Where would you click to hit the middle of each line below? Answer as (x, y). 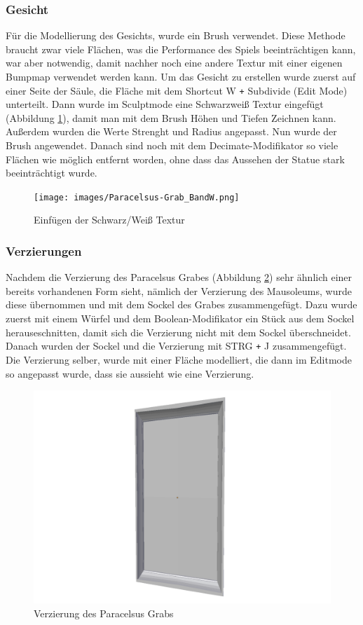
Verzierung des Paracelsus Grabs (104, 613)
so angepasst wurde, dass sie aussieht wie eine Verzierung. (130, 373)
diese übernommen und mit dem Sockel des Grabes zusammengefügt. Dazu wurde (181, 304)
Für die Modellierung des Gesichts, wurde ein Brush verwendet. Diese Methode (176, 35)
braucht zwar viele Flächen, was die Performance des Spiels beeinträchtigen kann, (181, 49)
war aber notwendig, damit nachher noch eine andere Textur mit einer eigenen (174, 63)
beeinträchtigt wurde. (52, 173)
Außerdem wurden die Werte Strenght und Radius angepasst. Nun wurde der (171, 131)
